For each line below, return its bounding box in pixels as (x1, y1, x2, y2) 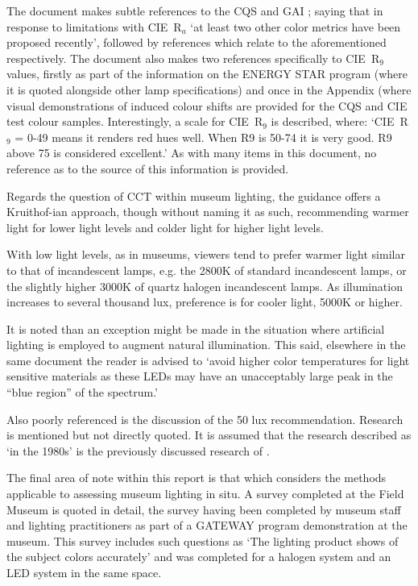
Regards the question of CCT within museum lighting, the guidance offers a (6, 187, 381, 204)
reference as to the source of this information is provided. (6, 160, 289, 177)
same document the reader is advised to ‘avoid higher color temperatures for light (6, 351, 410, 368)
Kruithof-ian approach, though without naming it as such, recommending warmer (6, 203, 409, 220)
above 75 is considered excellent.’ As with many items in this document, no (6, 144, 377, 161)
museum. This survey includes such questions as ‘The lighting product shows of (6, 532, 399, 549)
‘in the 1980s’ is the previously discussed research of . (6, 442, 270, 459)
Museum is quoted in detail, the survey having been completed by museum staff (6, 501, 401, 517)
